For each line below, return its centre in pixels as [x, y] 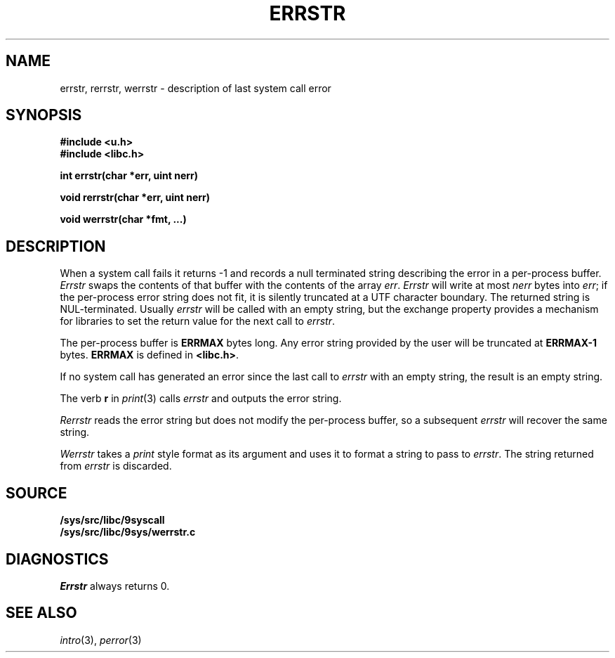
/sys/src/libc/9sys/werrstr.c [128, 532]
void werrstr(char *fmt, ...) [123, 219]
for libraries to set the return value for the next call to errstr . [198, 321]
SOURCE [37, 493]
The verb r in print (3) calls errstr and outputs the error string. [201, 399]
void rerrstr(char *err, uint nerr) [135, 198]
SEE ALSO [41, 613]
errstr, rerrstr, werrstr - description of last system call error [196, 88]
